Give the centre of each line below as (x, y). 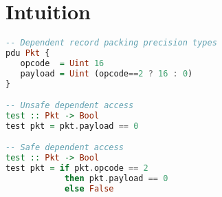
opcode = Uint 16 (62, 63)
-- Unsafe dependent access (70, 106)
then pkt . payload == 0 (116, 179)
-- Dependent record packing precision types (111, 43)
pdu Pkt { (28, 53)
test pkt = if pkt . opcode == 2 (77, 168)
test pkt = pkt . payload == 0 (72, 126)
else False (89, 188)
